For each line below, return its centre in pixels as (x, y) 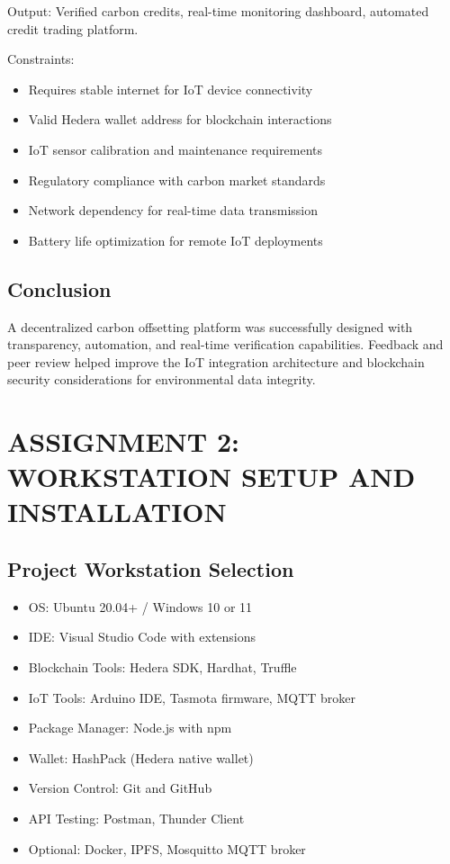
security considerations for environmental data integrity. (162, 379)
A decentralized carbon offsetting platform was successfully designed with (210, 326)
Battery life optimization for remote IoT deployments (175, 240)
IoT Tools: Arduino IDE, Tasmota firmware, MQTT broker (192, 697)
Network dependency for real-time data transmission (173, 210)
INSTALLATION (117, 512)
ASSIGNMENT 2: (123, 441)
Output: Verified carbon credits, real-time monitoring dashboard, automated (218, 11)
